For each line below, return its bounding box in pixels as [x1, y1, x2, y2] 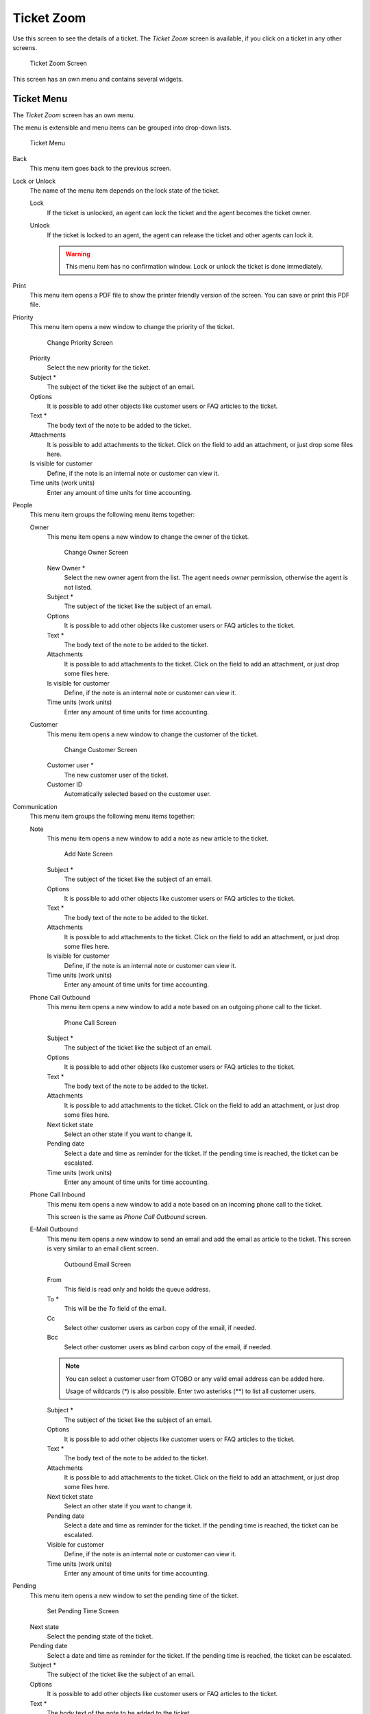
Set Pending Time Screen [47, 1607, 119, 1615]
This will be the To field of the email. [64, 1305, 166, 1313]
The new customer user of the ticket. [64, 771, 169, 779]
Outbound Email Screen [64, 1260, 132, 1268]
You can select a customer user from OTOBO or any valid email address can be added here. [65, 1375, 325, 1383]
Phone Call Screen [64, 1018, 116, 1026]
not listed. [64, 583, 92, 591]
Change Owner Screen [64, 548, 129, 557]
